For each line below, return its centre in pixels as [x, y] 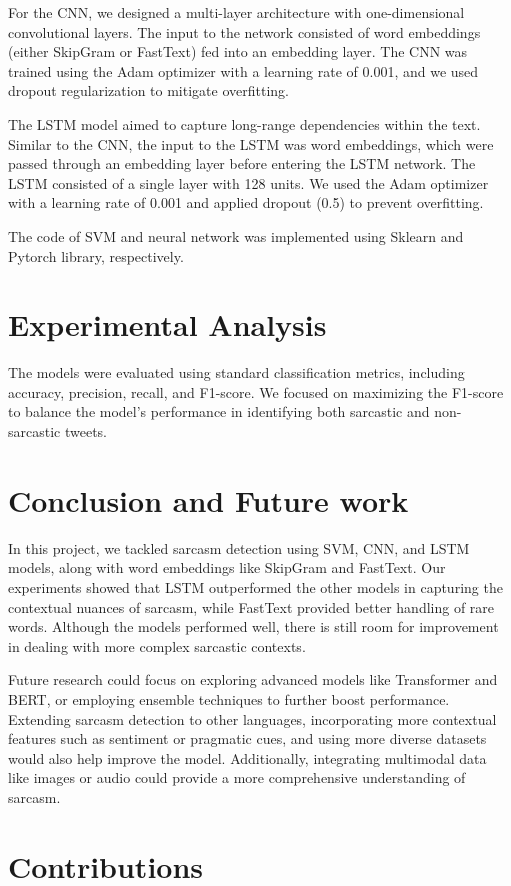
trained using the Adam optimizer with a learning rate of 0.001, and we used [243, 70]
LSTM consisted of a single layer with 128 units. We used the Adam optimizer [248, 182]
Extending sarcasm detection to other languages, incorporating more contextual [252, 718]
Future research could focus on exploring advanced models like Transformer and [253, 679]
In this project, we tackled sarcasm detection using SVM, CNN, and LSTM [239, 547]
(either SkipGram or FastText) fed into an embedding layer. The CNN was [238, 51]
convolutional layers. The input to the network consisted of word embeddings [244, 31]
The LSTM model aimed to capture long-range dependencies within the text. [244, 123]
